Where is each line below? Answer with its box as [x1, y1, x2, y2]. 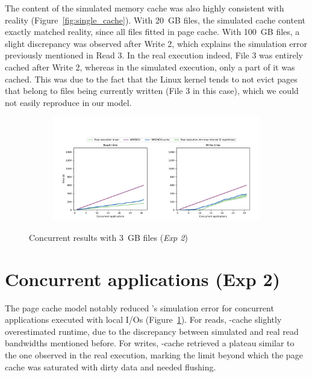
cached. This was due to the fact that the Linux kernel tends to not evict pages [5, 72, 298, 85]
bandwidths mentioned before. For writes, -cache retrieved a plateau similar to [5, 337, 295, 349]
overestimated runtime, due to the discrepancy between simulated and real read [5, 325, 299, 337]
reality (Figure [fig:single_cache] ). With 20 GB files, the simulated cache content [5, 13, 305, 26]
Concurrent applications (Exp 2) [5, 266, 281, 291]
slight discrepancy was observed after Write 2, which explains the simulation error [5, 37, 308, 49]
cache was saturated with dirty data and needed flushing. [5, 360, 216, 373]
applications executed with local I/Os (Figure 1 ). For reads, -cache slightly [5, 313, 282, 326]
